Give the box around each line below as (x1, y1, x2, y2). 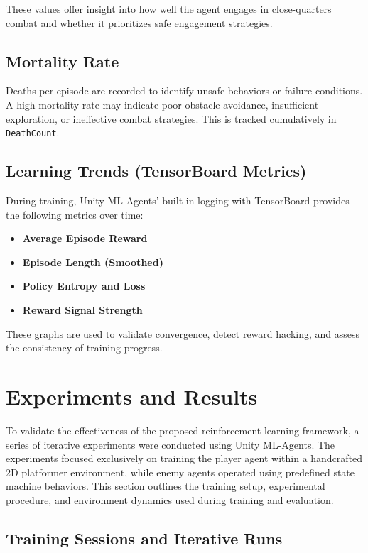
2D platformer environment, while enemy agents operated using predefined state (6, 464, 355, 479)
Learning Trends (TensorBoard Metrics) (6, 160, 307, 182)
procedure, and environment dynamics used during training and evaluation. (6, 492, 334, 507)
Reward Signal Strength (22, 302, 143, 317)
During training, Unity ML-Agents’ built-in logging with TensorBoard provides (6, 193, 350, 208)
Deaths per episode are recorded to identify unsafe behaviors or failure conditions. (6, 83, 363, 98)
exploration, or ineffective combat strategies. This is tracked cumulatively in (6, 111, 337, 126)
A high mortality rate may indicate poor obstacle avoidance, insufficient (6, 97, 319, 111)
